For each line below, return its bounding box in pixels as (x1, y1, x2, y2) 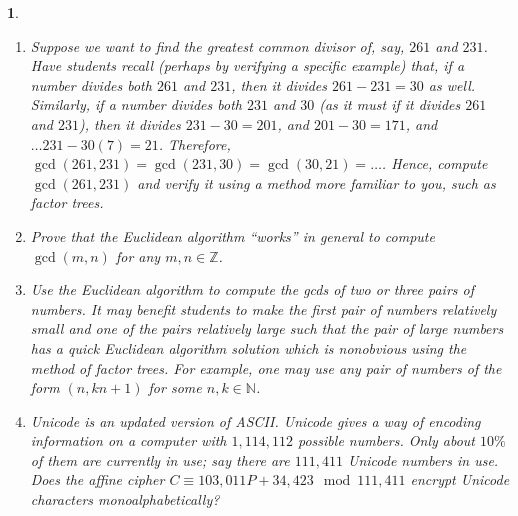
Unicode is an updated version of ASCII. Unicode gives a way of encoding (30, 410, 481, 431)
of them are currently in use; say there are (30, 449, 290, 470)
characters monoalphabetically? (30, 489, 220, 510)
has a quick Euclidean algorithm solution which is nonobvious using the (30, 337, 467, 358)
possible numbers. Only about (298, 430, 475, 451)
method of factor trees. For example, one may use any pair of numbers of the (30, 357, 502, 378)
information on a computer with (30, 430, 227, 451)
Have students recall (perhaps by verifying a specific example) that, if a (30, 55, 465, 76)
